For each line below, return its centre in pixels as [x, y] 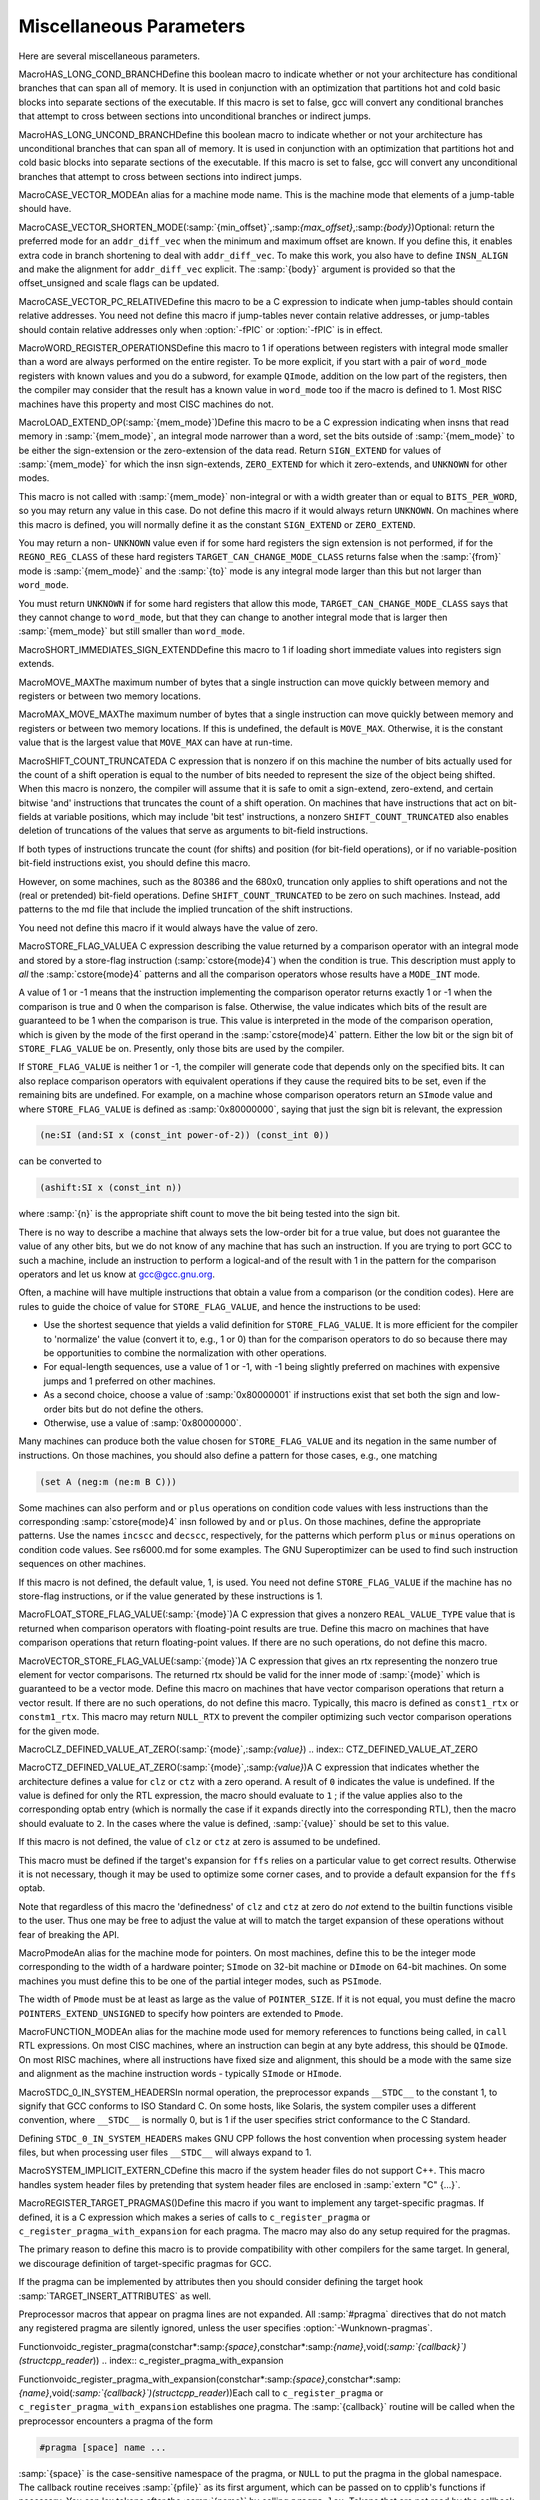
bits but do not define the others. [136, 1409]
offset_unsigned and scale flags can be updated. [119, 283]
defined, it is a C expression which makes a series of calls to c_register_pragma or [194, 2217]
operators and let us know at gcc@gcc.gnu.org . [116, 1274]
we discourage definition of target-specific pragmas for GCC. [145, 2263]
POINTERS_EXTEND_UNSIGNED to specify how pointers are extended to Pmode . [181, 2013]
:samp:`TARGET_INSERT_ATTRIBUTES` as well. [115, 2296]
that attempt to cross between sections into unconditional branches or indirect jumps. [195, 116]
